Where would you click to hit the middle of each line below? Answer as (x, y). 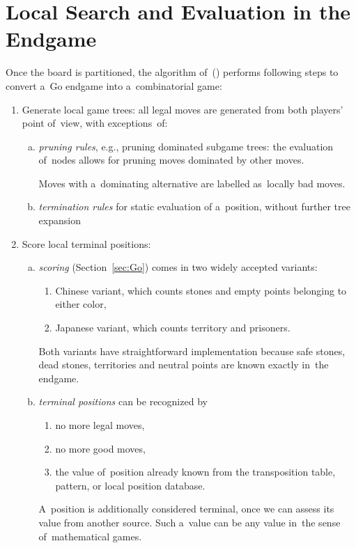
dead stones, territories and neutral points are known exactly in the (184, 365)
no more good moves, (100, 448)
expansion (60, 220)
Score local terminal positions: (86, 243)
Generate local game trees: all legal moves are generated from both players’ (183, 109)
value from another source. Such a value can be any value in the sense (189, 522)
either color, (81, 304)
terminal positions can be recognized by (123, 401)
